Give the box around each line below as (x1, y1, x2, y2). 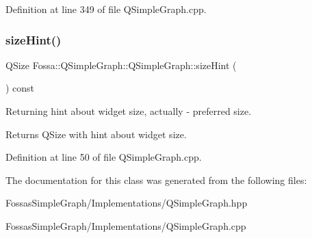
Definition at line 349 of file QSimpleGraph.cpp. (5, 2, 207, 16)
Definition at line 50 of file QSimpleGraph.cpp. (5, 150, 202, 164)
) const (5, 81, 35, 95)
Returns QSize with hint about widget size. (5, 127, 187, 141)
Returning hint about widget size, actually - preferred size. (5, 104, 252, 118)
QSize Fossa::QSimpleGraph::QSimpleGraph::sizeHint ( (5, 57, 237, 72)
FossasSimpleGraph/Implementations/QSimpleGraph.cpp (5, 218, 246, 233)
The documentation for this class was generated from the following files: (5, 172, 307, 187)
